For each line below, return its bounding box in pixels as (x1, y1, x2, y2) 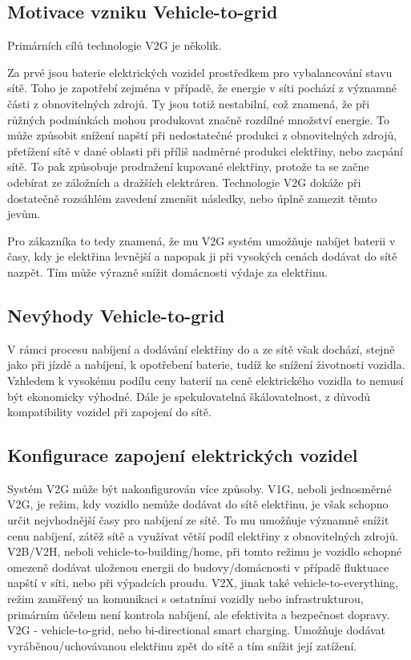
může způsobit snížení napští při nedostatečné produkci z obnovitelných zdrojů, (7, 127, 397, 144)
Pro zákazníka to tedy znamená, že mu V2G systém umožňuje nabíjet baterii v (7, 232, 396, 249)
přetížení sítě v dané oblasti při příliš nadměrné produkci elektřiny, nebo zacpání (7, 142, 404, 159)
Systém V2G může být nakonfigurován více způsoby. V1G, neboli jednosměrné (7, 480, 392, 496)
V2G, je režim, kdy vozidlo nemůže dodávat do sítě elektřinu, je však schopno (7, 496, 389, 512)
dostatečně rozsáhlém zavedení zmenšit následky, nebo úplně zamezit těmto (7, 189, 377, 206)
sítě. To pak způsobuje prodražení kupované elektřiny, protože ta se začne (7, 158, 369, 175)
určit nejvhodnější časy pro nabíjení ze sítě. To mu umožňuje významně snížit (7, 512, 389, 528)
